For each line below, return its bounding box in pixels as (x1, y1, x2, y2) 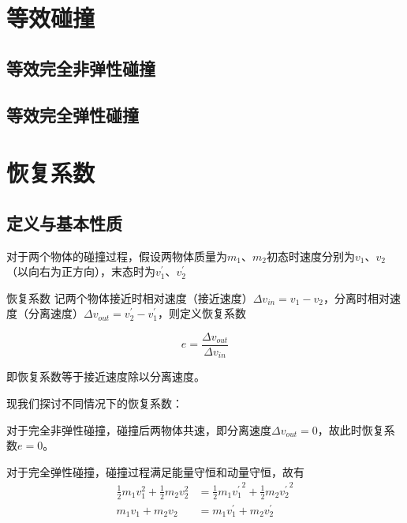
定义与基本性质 (6, 210, 122, 235)
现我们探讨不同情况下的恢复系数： (6, 395, 183, 411)
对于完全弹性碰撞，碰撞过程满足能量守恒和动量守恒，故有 (6, 463, 304, 480)
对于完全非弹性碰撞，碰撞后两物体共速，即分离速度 (6, 421, 271, 438)
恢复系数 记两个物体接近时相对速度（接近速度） (6, 289, 253, 306)
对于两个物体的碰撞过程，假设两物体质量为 (6, 247, 227, 264)
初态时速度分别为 (266, 247, 355, 264)
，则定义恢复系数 (157, 305, 246, 322)
